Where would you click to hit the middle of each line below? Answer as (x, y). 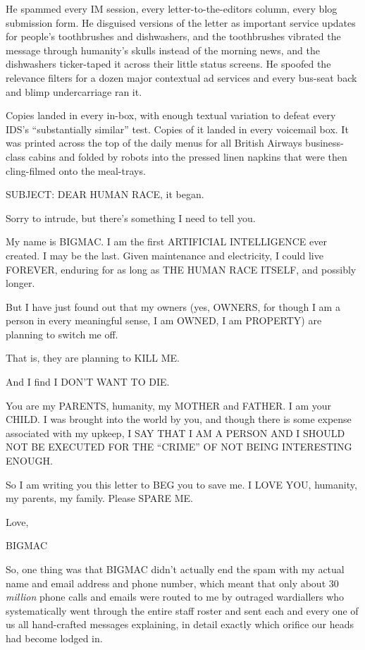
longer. (20, 283)
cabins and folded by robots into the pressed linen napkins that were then (188, 156)
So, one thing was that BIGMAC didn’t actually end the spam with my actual (175, 569)
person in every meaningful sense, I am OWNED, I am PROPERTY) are (164, 320)
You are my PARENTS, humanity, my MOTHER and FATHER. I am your (169, 405)
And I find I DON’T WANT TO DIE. (88, 382)
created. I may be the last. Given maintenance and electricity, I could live (165, 255)
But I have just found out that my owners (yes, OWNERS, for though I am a (173, 306)
